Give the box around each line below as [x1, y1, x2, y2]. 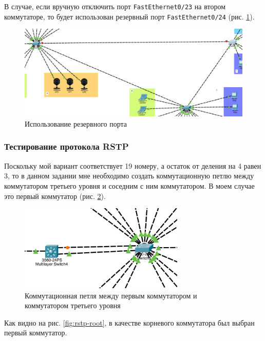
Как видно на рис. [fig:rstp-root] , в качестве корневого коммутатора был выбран [4, 317, 255, 328]
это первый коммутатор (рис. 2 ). [4, 190, 106, 201]
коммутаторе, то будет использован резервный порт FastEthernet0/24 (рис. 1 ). [4, 11, 255, 22]
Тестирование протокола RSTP [4, 140, 129, 153]
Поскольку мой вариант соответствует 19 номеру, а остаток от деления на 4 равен [4, 160, 261, 171]
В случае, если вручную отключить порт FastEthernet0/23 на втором [4, 1, 226, 11]
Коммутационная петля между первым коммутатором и [25, 290, 197, 300]
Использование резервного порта [25, 118, 127, 129]
